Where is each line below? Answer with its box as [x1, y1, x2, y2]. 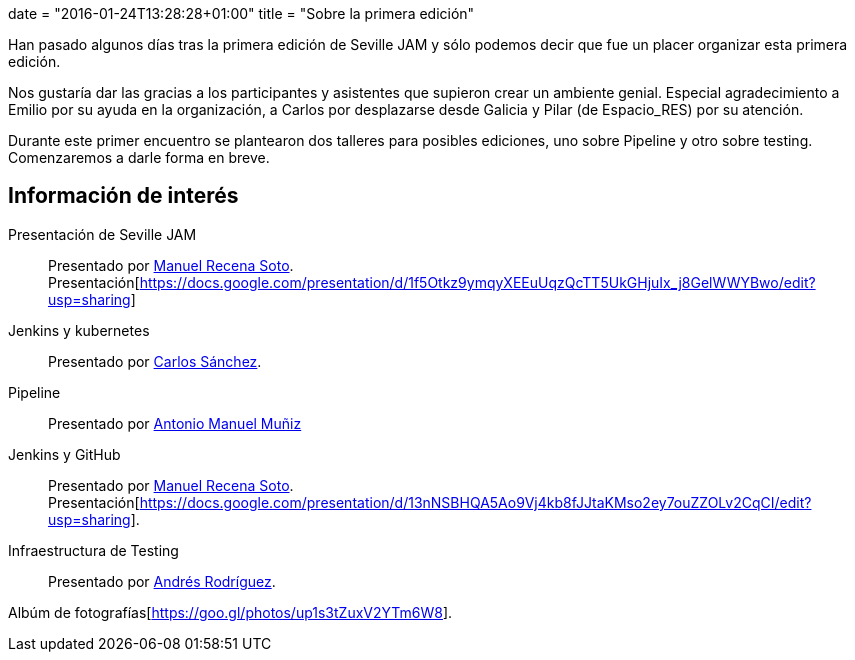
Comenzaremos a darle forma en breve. [8, 149, 270, 166]
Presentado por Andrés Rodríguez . [48, 572, 276, 590]
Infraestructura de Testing [8, 541, 179, 559]
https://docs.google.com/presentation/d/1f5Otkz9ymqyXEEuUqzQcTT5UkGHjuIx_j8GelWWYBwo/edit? [139, 273, 816, 291]
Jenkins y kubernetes [8, 321, 150, 339]
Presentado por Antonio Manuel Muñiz [48, 414, 302, 432]
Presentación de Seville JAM [8, 225, 197, 243]
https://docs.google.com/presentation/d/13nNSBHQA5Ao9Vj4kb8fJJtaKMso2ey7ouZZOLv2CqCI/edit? [139, 493, 812, 511]
